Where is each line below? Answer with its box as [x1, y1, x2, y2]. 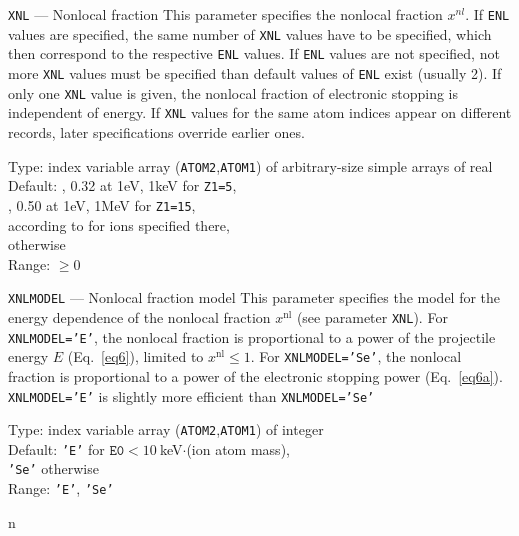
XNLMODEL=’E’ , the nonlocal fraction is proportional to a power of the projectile [8, 326, 496, 347]
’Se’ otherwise [8, 458, 99, 479]
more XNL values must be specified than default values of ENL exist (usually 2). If [8, 62, 502, 83]
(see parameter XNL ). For [296, 306, 448, 327]
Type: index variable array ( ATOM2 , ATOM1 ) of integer [8, 419, 324, 440]
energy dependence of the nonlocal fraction [8, 306, 271, 327]
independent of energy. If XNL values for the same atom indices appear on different [8, 102, 512, 123]
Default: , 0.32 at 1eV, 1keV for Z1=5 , [8, 175, 237, 196]
